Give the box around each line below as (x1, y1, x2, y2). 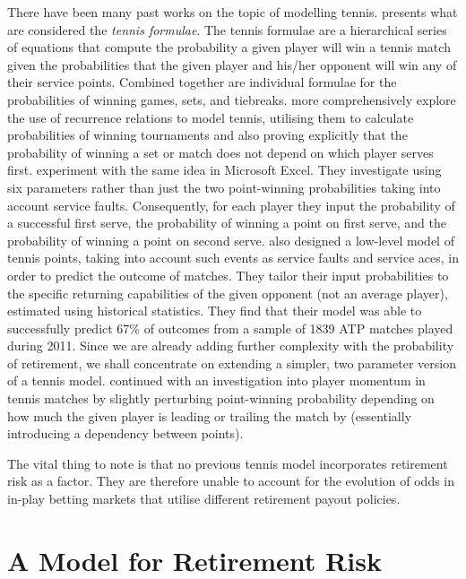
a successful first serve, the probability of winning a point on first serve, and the (7, 213, 446, 232)
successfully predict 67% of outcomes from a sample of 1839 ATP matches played (7, 318, 453, 337)
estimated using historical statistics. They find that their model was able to (7, 301, 422, 320)
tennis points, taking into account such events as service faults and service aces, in (7, 248, 459, 267)
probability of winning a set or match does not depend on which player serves (7, 143, 434, 161)
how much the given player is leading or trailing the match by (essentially (7, 406, 412, 425)
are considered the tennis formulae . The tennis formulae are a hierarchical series (7, 20, 447, 39)
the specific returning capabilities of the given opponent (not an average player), (7, 283, 448, 302)
